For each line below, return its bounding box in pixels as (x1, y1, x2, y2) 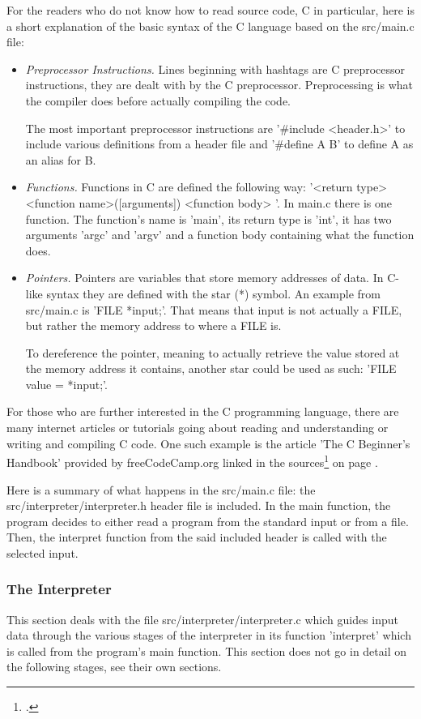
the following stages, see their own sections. (6, 658, 222, 675)
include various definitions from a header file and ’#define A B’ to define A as (25, 135, 414, 152)
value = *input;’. (25, 375, 108, 392)
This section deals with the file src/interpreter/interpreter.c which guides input (6, 610, 399, 627)
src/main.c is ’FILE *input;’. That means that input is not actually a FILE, (25, 301, 402, 318)
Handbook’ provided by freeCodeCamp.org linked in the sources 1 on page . (6, 452, 378, 470)
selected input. (6, 544, 79, 561)
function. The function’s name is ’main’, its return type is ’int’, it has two (25, 210, 392, 227)
